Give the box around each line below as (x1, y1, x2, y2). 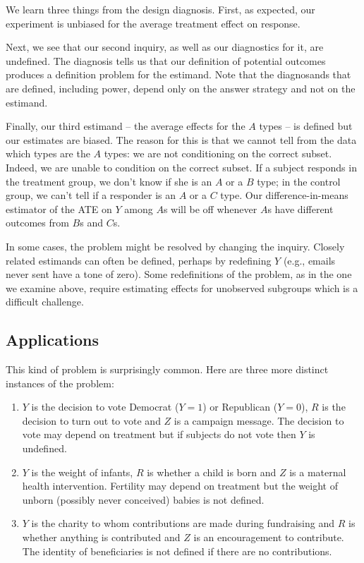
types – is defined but (259, 119, 353, 133)
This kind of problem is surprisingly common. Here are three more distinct (6, 362, 329, 377)
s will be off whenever (163, 201, 257, 216)
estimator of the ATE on (6, 201, 112, 216)
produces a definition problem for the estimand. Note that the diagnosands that (6, 67, 351, 82)
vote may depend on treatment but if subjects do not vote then (22, 427, 296, 442)
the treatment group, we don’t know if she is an (6, 174, 212, 188)
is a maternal (289, 464, 346, 479)
